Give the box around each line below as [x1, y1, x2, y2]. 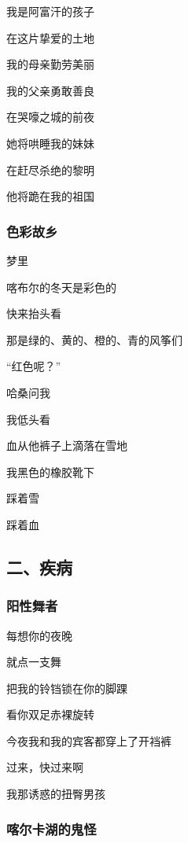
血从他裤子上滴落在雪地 [6, 437, 127, 454]
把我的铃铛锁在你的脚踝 [6, 679, 127, 696]
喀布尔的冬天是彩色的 [6, 278, 116, 295]
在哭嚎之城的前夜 [6, 109, 94, 125]
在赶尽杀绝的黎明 [6, 161, 94, 178]
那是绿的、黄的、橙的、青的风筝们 [6, 331, 182, 348]
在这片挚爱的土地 [6, 29, 94, 46]
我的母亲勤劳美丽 [6, 56, 94, 72]
